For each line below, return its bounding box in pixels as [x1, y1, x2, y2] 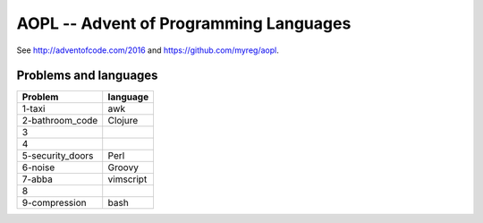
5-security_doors [21, 150, 94, 162]
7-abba [21, 173, 53, 185]
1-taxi [21, 103, 46, 116]
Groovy [107, 161, 139, 174]
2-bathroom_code [21, 115, 98, 127]
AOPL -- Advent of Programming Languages [16, 13, 352, 33]
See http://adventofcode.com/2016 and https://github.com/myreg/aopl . [16, 45, 279, 56]
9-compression [21, 197, 87, 210]
